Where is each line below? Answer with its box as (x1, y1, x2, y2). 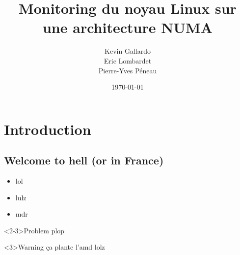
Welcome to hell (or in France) (4, 153, 164, 168)
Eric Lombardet (104, 55, 152, 65)
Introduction (4, 119, 91, 139)
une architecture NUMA (42, 17, 213, 37)
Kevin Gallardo (105, 46, 151, 56)
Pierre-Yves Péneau (98, 65, 157, 75)
